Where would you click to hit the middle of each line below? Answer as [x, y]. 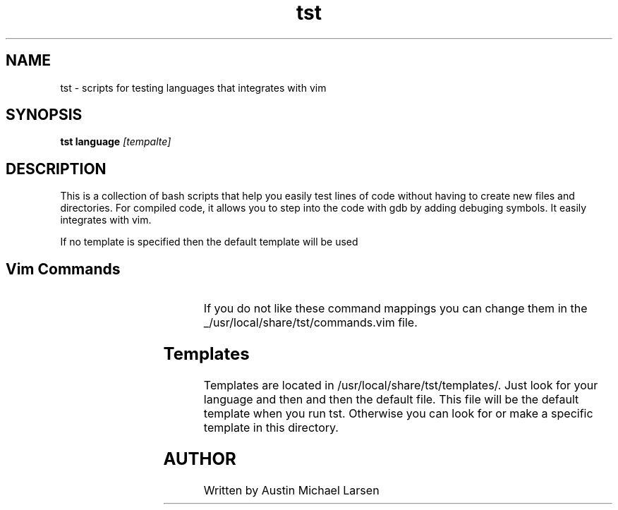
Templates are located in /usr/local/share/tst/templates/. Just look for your [401, 385]
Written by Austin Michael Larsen [291, 490]
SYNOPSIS [44, 115]
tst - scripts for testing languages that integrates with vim [193, 87]
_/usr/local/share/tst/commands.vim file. [310, 323]
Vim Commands [63, 269]
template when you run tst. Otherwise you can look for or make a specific [398, 413]
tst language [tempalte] [116, 142]
